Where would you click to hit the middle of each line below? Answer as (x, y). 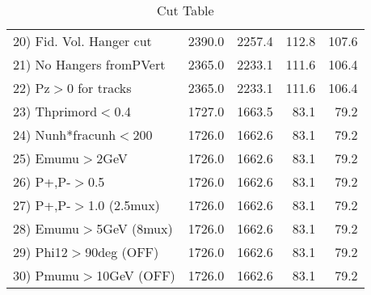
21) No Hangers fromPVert (89, 64)
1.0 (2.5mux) (124, 205)
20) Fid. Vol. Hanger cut (82, 41)
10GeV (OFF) (136, 275)
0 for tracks (99, 88)
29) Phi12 (40, 252)
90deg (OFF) (122, 252)
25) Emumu (46, 158)
